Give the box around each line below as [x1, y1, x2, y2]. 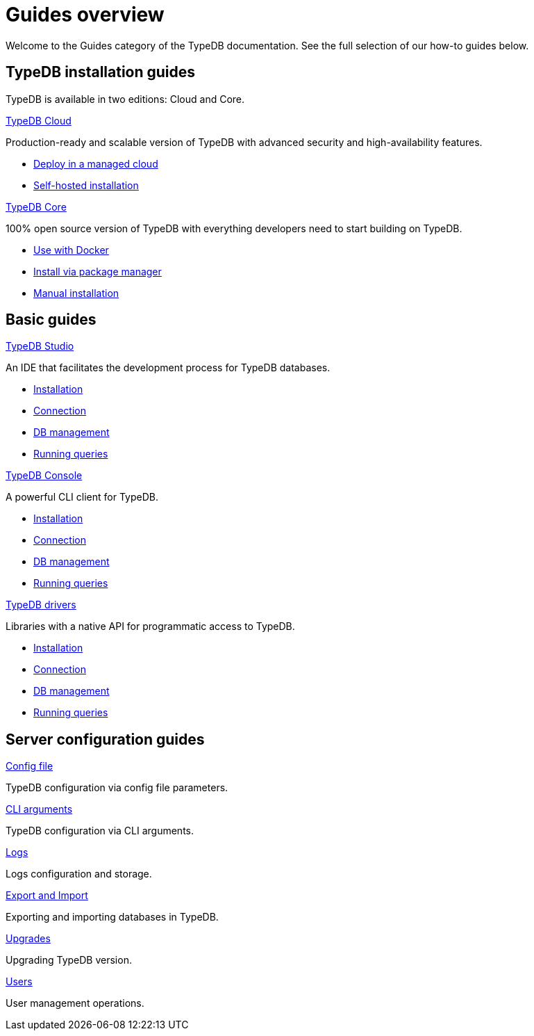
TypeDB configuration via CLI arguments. [6, 825, 194, 837]
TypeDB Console [6, 469, 83, 482]
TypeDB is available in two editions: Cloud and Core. [6, 92, 245, 105]
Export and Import [6, 889, 88, 902]
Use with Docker [33, 243, 109, 256]
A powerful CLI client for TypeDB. [6, 491, 158, 503]
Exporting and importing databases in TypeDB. [6, 911, 219, 923]
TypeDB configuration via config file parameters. [6, 782, 228, 794]
